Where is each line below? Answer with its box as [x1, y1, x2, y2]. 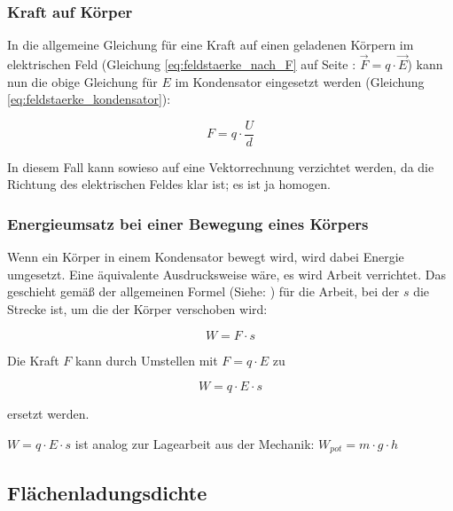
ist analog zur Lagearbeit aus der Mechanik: [74, 434, 315, 452]
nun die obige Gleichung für [7, 72, 158, 90]
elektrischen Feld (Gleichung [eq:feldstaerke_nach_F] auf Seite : [7, 55, 356, 74]
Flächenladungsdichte [7, 478, 207, 506]
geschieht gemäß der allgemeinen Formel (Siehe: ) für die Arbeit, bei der [7, 282, 400, 301]
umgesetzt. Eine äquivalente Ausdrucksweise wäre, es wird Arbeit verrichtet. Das [7, 264, 446, 283]
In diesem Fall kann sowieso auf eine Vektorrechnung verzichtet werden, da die [7, 157, 434, 176]
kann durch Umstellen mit [74, 350, 218, 369]
